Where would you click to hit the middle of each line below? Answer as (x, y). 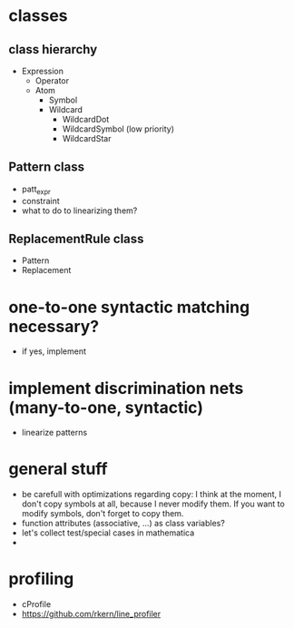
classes (39, 16)
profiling (41, 579)
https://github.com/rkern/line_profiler (91, 614)
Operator (52, 81)
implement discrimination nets (126, 388)
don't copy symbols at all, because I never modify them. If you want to (153, 504)
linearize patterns (54, 433)
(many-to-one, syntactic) (106, 407)
